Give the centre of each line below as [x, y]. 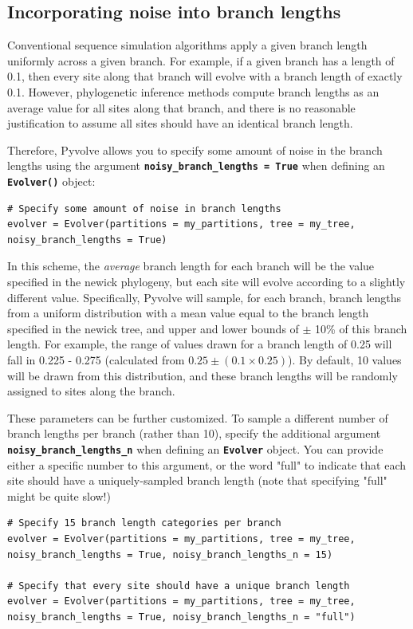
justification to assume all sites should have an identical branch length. [180, 123]
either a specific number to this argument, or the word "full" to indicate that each [207, 464]
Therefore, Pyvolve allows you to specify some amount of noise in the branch [195, 149]
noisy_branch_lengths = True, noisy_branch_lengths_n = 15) [170, 554]
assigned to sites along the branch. [91, 391]
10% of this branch [361, 328]
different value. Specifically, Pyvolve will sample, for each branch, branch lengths [205, 297]
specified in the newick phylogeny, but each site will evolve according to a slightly [206, 282]
